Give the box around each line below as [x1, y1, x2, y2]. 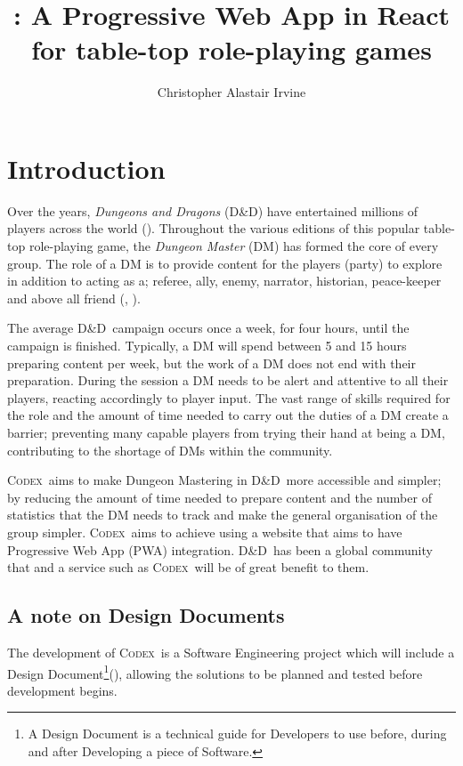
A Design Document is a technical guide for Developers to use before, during [28, 724, 447, 743]
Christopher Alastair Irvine [157, 83, 306, 101]
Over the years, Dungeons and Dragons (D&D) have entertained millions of [7, 201, 418, 220]
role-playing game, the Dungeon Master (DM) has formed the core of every [28, 237, 439, 255]
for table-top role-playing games [31, 31, 432, 68]
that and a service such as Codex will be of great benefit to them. [7, 558, 370, 577]
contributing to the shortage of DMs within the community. [7, 440, 333, 459]
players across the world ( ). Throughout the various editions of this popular [7, 219, 420, 238]
